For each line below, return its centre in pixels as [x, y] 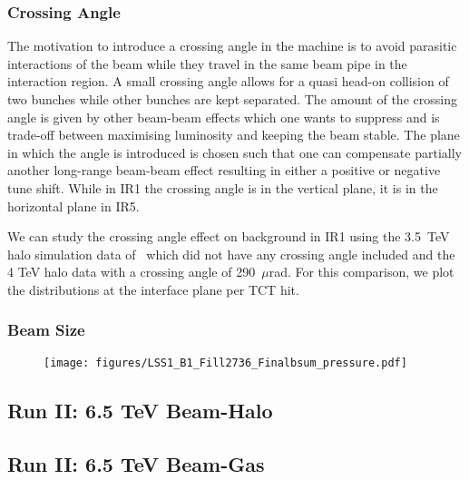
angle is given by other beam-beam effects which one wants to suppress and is [224, 117]
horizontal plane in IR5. [73, 206]
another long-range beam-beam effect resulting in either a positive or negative [224, 170]
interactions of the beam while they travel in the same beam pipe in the [207, 63]
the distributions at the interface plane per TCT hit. [153, 289]
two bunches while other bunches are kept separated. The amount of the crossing [232, 99]
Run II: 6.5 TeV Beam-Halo [140, 410]
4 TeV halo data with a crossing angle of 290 [132, 272]
